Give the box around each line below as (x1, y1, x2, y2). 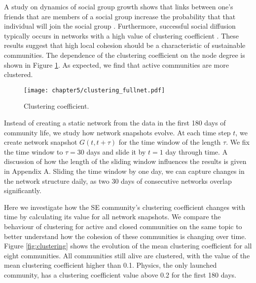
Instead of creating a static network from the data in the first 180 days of (4, 118, 226, 127)
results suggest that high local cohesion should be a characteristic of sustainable (4, 40, 246, 50)
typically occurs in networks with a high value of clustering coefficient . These (4, 30, 239, 40)
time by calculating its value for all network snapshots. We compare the (4, 211, 221, 222)
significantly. (4, 185, 41, 196)
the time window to (4, 146, 63, 157)
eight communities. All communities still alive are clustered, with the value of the (4, 250, 250, 260)
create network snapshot (4, 137, 77, 147)
